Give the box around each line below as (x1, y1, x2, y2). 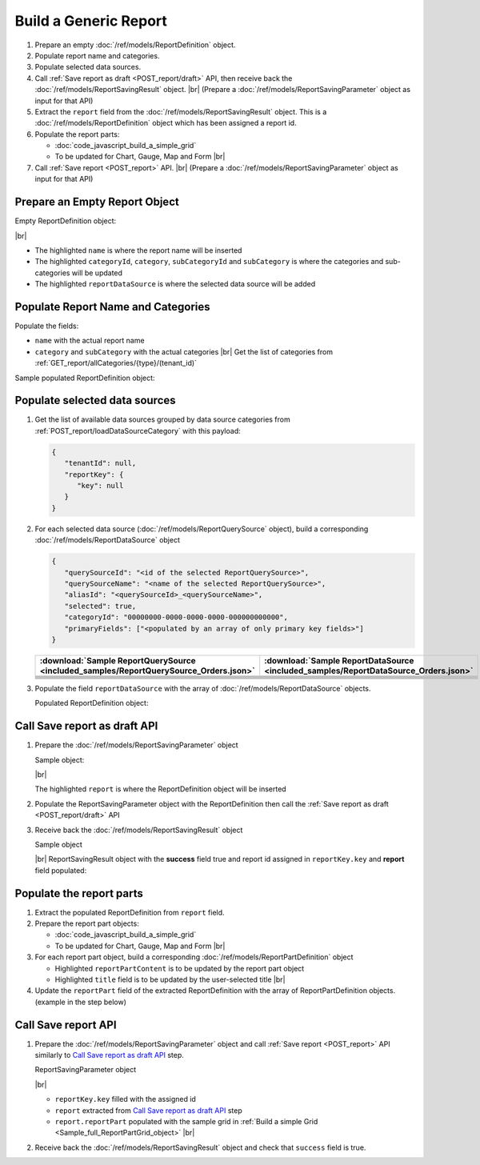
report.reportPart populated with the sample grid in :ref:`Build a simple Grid (54, 1116, 318, 1126)
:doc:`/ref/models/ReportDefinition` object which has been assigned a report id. (34, 118, 297, 128)
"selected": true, (64, 601, 137, 611)
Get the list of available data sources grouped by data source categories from (34, 414, 291, 424)
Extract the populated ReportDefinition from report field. (34, 907, 225, 917)
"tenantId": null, (64, 458, 137, 468)
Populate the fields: (14, 321, 79, 330)
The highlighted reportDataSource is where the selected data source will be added (34, 279, 316, 289)
